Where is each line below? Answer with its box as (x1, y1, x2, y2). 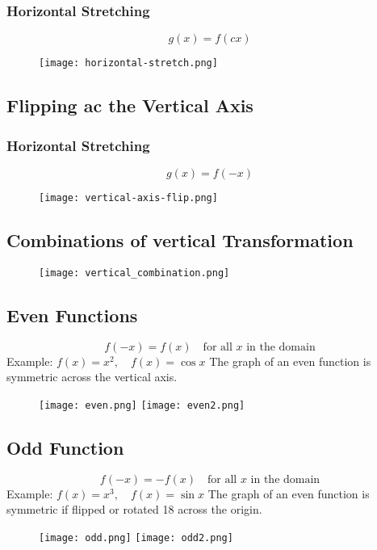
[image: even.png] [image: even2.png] (39, 399, 245, 411)
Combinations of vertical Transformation (6, 227, 354, 252)
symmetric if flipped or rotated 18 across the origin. (6, 501, 262, 518)
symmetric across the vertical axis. (6, 368, 178, 385)
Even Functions (6, 302, 138, 327)
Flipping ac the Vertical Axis (6, 93, 253, 118)
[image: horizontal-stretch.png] (39, 57, 218, 69)
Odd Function (6, 435, 124, 460)
